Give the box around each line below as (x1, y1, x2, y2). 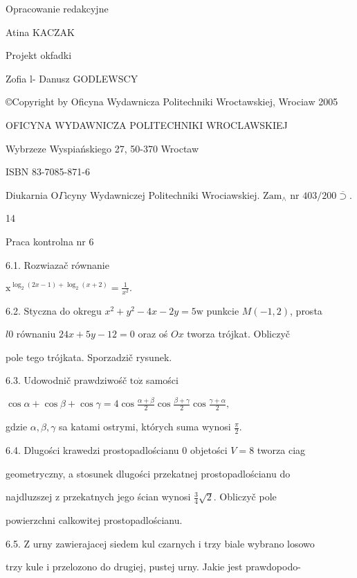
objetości (190, 443, 228, 457)
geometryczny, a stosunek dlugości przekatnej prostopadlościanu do (6, 466, 291, 480)
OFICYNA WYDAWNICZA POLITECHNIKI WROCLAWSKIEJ (6, 117, 288, 132)
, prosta (290, 303, 322, 317)
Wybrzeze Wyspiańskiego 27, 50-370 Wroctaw (6, 141, 199, 155)
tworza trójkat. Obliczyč (187, 326, 290, 341)
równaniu (16, 326, 56, 341)
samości (146, 373, 178, 387)
